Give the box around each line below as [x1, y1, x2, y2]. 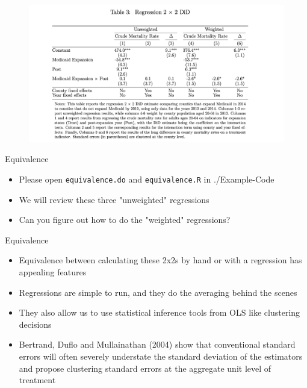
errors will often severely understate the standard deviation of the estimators [19, 349, 303, 362]
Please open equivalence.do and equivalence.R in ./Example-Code [19, 172, 274, 185]
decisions [19, 318, 52, 330]
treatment [19, 374, 56, 386]
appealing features [19, 265, 87, 278]
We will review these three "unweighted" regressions [19, 193, 209, 205]
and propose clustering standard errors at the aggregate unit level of [19, 361, 271, 374]
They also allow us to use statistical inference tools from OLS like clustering [19, 306, 300, 319]
